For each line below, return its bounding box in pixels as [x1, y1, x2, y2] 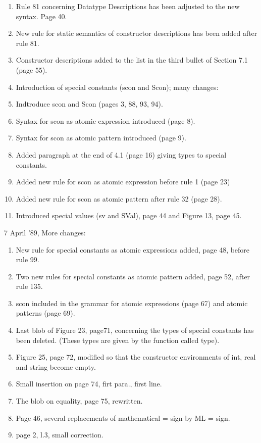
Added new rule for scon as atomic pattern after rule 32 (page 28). [16, 193, 222, 204]
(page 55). [16, 64, 47, 75]
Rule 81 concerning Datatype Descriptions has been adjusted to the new [16, 1, 240, 11]
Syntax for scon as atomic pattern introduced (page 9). [16, 132, 186, 143]
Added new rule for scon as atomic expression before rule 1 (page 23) [16, 176, 230, 187]
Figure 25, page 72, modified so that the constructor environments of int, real [16, 352, 256, 362]
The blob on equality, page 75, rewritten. [16, 396, 143, 406]
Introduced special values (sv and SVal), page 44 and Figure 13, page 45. [16, 210, 242, 221]
